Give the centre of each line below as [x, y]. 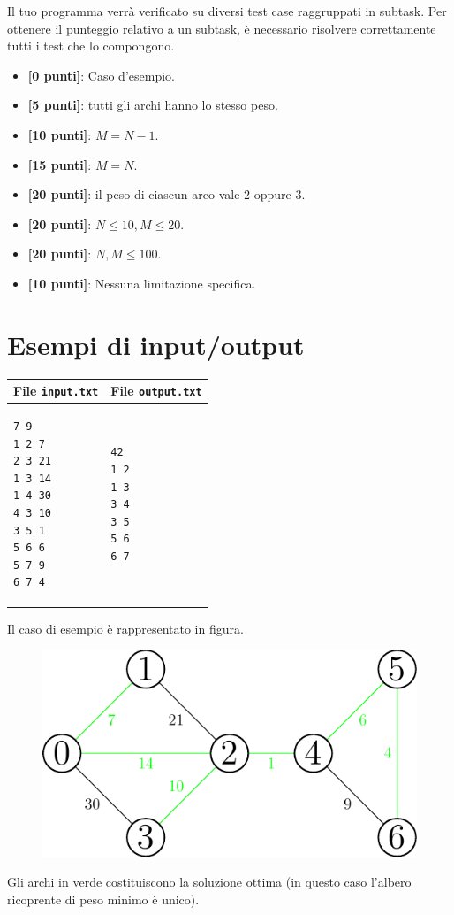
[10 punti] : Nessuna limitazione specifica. [142, 283]
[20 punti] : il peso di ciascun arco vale [134, 194]
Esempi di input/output [156, 344]
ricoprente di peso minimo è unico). [103, 899]
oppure [272, 194]
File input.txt [56, 391]
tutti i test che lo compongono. [91, 46]
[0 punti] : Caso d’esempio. [101, 75]
